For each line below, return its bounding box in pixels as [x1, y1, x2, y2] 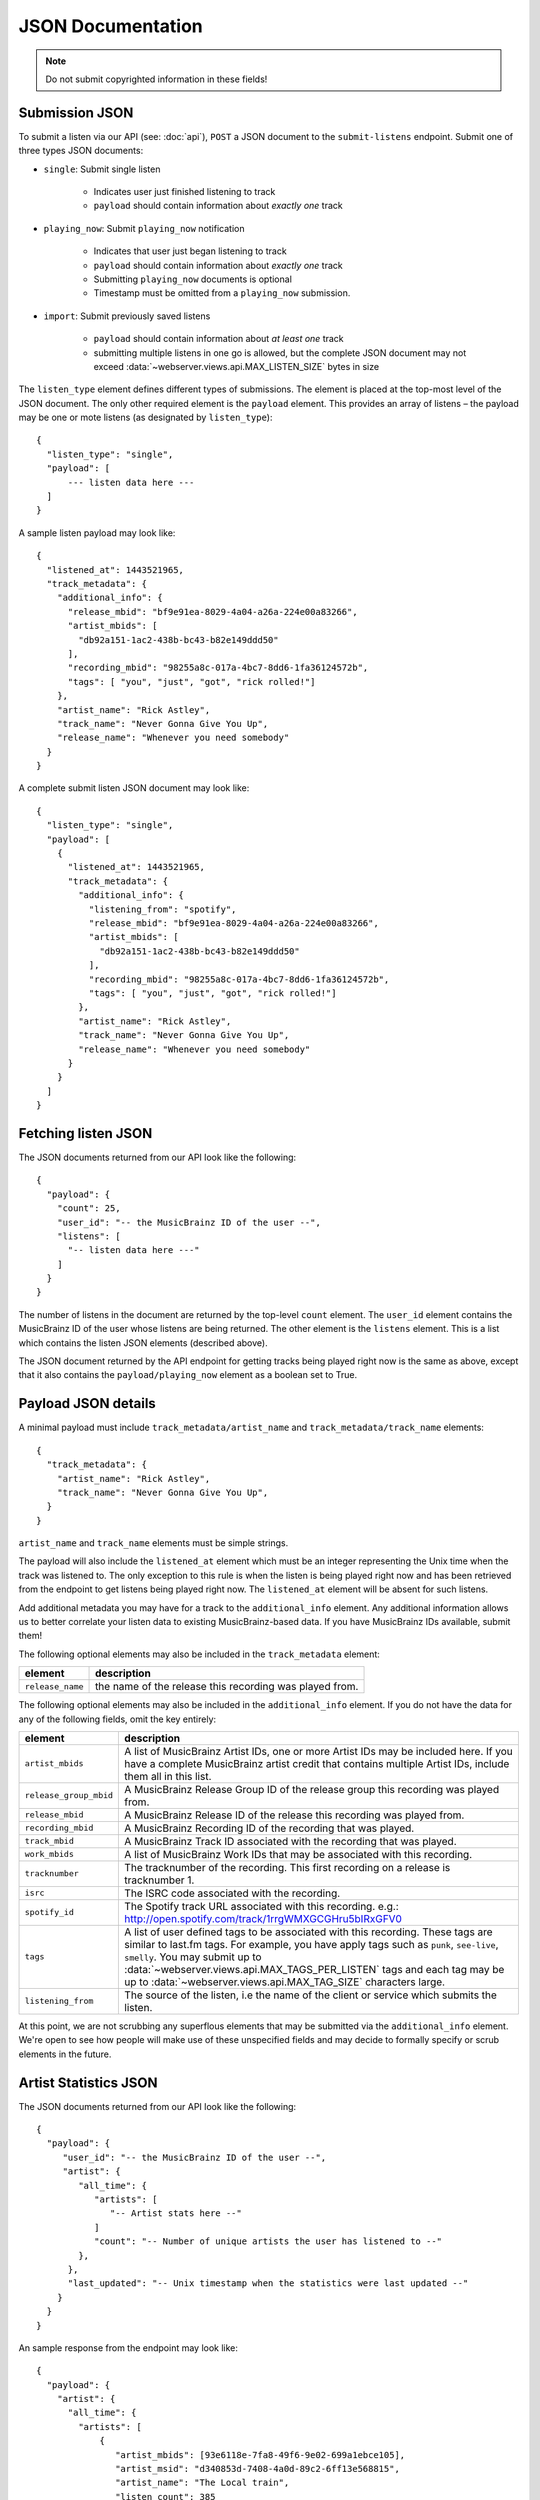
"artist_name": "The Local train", [115, 2477, 290, 2489]
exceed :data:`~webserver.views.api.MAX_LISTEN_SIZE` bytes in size [93, 360, 380, 372]
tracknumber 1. [124, 1873, 195, 1887]
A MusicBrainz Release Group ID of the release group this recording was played [124, 1782, 500, 1796]
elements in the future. [18, 2048, 112, 2060]
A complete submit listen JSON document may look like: [18, 782, 250, 794]
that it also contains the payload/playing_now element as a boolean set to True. [18, 1369, 358, 1381]
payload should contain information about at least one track [93, 333, 344, 345]
